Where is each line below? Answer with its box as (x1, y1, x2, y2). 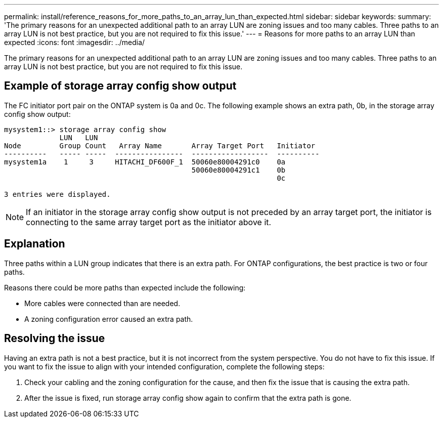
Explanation (4, 237, 65, 250)
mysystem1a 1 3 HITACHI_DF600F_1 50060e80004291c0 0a (4, 157, 286, 166)
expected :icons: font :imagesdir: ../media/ (4, 38, 145, 47)
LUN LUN (59, 133, 98, 142)
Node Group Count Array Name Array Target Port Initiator (4, 141, 316, 150)
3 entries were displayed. (4, 190, 111, 198)
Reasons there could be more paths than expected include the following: (4, 283, 246, 292)
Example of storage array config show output (4, 79, 237, 93)
